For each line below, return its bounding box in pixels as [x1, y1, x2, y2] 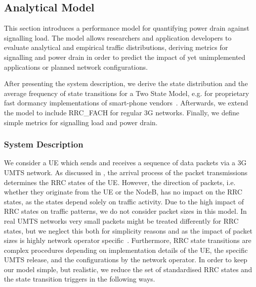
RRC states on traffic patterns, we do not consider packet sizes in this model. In [4, 206, 247, 216]
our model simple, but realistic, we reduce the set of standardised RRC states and [4, 264, 252, 274]
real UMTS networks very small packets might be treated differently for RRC [4, 215, 239, 226]
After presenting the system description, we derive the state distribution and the [4, 78, 248, 89]
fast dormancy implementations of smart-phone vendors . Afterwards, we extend [4, 97, 249, 108]
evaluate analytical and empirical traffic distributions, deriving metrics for [4, 42, 228, 52]
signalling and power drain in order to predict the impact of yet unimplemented [4, 51, 246, 62]
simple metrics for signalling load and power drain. [4, 117, 158, 127]
